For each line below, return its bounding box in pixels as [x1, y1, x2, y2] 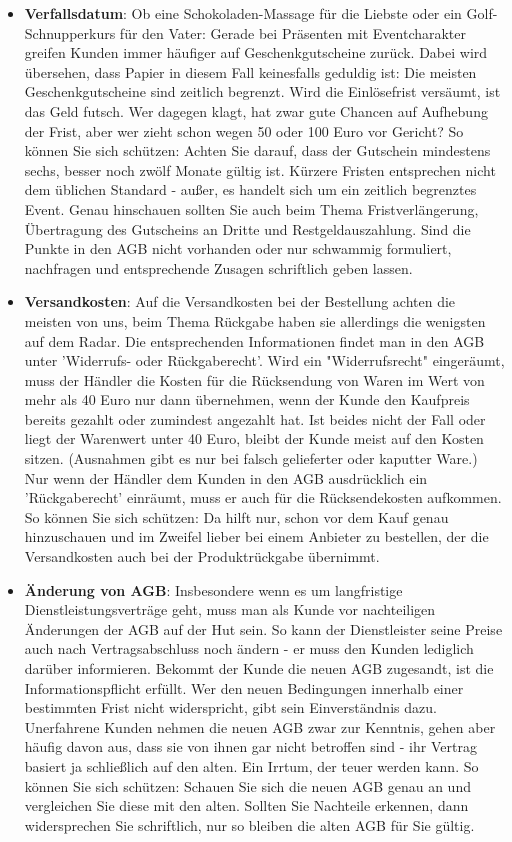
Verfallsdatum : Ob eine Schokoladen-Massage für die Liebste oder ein [24, 3, 462, 23]
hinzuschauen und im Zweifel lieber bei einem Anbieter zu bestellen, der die [24, 526, 489, 547]
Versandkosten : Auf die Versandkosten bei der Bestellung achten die [24, 291, 456, 312]
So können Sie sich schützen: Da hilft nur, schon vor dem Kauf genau [24, 506, 449, 527]
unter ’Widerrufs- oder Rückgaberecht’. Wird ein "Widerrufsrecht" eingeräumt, [24, 350, 505, 371]
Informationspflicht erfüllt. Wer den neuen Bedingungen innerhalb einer [24, 677, 464, 698]
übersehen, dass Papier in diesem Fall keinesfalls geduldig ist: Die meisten [24, 61, 477, 82]
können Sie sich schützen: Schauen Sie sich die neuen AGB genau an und [24, 775, 471, 796]
